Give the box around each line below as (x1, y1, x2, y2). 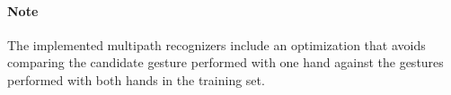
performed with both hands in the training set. (7, 70, 265, 89)
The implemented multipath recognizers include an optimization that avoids (7, 35, 426, 54)
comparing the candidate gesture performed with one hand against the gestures (7, 53, 444, 72)
